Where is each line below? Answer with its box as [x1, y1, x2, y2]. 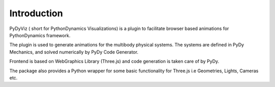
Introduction [9, 8, 63, 19]
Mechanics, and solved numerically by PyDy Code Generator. [9, 49, 139, 55]
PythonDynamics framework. [9, 32, 71, 38]
